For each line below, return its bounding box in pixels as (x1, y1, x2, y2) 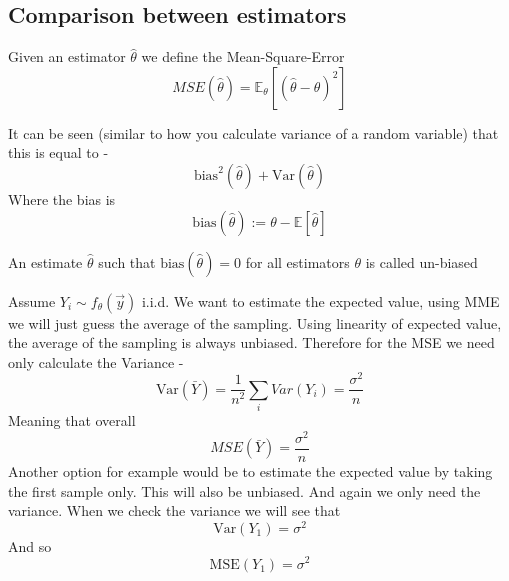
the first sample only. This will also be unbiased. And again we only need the (8, 480, 481, 501)
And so (8, 535, 52, 556)
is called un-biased (365, 251, 478, 272)
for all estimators (245, 251, 350, 272)
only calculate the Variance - (8, 351, 184, 372)
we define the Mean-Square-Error (141, 46, 345, 67)
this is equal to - (8, 142, 109, 163)
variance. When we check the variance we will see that (8, 500, 341, 521)
